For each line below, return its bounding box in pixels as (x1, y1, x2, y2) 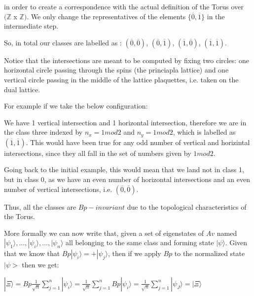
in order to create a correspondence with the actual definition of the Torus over (4, 1, 244, 11)
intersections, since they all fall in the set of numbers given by (4, 148, 191, 158)
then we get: (22, 259, 59, 270)
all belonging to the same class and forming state (65, 237, 214, 248)
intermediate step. (4, 21, 59, 31)
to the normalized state (174, 248, 245, 259)
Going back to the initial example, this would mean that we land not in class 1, (4, 164, 244, 175)
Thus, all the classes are (4, 201, 76, 212)
